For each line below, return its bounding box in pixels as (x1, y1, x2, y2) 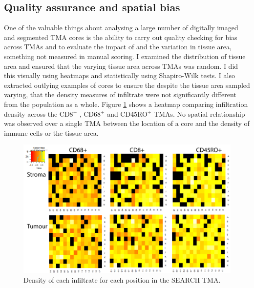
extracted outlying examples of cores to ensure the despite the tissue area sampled (4, 80, 250, 90)
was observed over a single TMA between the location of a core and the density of (4, 118, 250, 128)
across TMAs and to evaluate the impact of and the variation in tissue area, (4, 41, 232, 52)
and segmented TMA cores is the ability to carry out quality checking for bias (4, 32, 237, 42)
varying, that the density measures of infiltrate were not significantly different (4, 89, 236, 100)
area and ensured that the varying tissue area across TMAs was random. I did (4, 61, 238, 71)
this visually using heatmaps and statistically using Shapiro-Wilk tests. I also (4, 70, 235, 81)
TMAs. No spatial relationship (154, 108, 245, 119)
